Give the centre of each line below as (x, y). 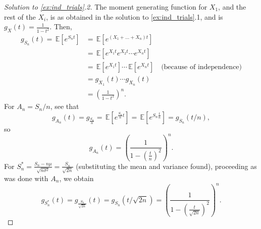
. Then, (61, 26)
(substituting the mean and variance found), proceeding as (166, 166)
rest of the (20, 16)
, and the (232, 7)
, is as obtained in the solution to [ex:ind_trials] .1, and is (135, 16)
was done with (26, 178)
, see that (65, 106)
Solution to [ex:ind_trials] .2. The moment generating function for (106, 7)
